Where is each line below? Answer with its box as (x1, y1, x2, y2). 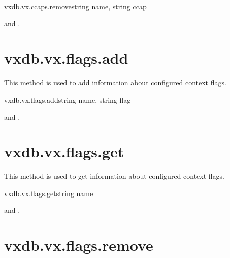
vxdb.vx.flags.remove (4, 235, 153, 255)
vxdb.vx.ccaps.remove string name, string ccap (4, 1, 147, 11)
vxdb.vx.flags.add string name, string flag (4, 94, 131, 105)
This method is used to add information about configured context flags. (4, 77, 226, 88)
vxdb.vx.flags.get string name (4, 187, 93, 198)
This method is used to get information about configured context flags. (4, 171, 225, 181)
